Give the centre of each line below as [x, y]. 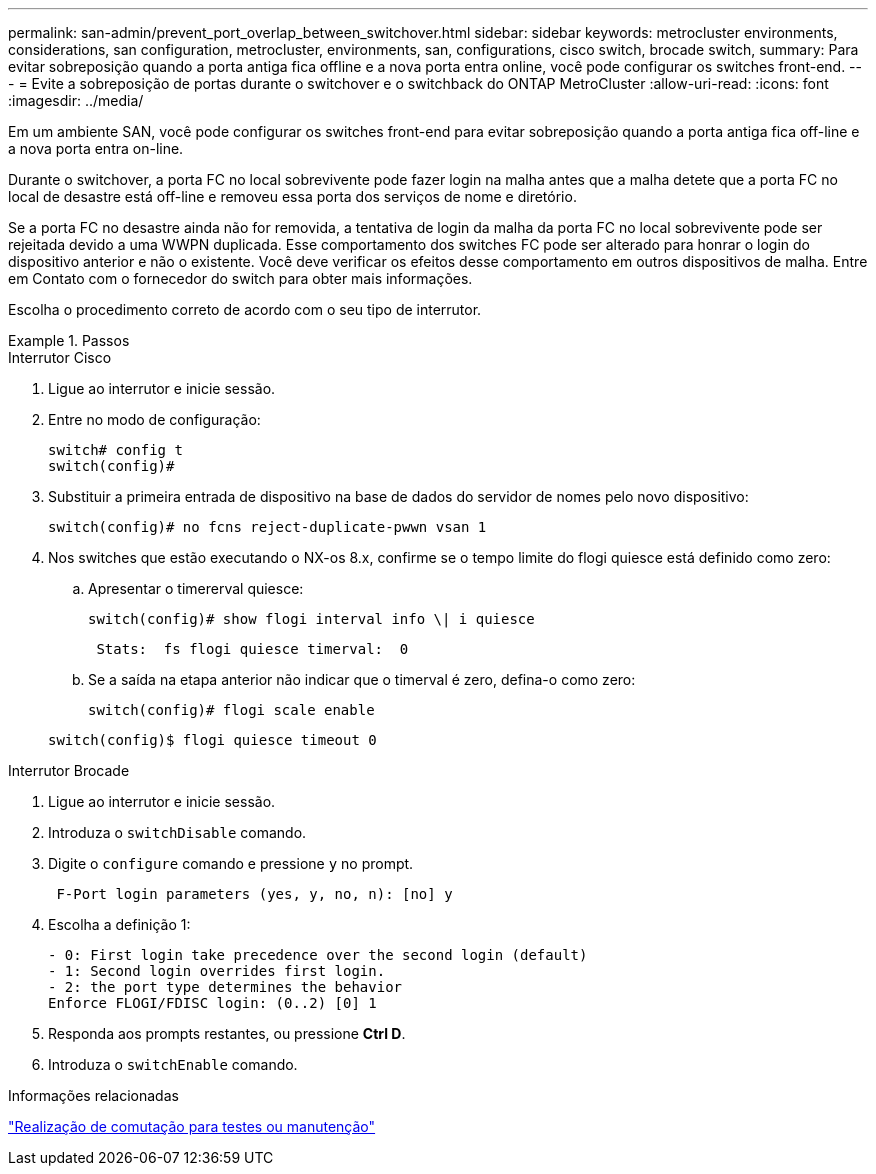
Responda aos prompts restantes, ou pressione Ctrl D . [227, 1033]
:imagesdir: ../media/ [76, 100]
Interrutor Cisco [60, 357]
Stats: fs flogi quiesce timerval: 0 [252, 649]
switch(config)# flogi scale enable [231, 710]
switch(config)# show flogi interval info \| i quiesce [311, 619]
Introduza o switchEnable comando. [173, 1064]
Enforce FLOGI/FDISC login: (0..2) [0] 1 [212, 1003]
